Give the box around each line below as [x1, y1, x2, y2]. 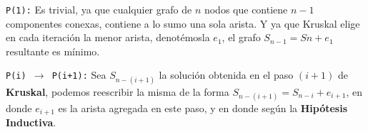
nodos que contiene [204, 2, 288, 16]
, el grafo [222, 30, 261, 45]
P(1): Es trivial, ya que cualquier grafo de [6, 2, 192, 16]
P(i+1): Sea [51, 67, 106, 82]
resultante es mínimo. [6, 43, 100, 58]
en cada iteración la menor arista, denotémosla [6, 30, 210, 45]
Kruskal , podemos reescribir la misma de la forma [6, 84, 229, 99]
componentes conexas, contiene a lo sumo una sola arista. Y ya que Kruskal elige [6, 16, 360, 31]
